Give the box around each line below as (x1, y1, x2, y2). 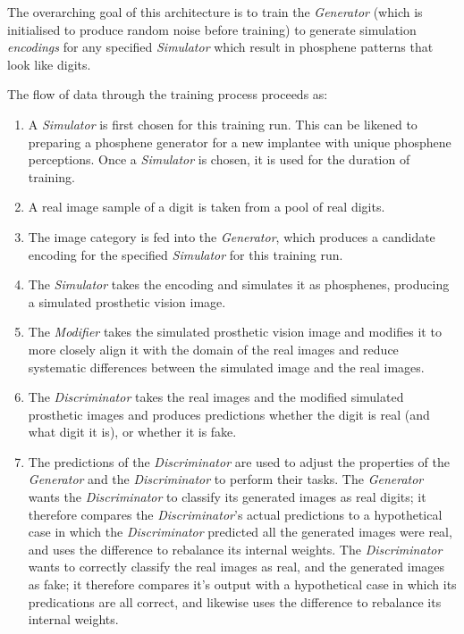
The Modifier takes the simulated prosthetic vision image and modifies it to (28, 322, 442, 341)
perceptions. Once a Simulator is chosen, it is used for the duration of (28, 150, 410, 169)
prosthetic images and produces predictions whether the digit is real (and (28, 405, 430, 423)
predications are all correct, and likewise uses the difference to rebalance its (28, 592, 442, 611)
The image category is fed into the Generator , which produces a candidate (28, 227, 435, 246)
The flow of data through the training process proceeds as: (7, 85, 328, 104)
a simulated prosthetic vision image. (28, 292, 226, 311)
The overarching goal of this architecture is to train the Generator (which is (7, 3, 423, 21)
